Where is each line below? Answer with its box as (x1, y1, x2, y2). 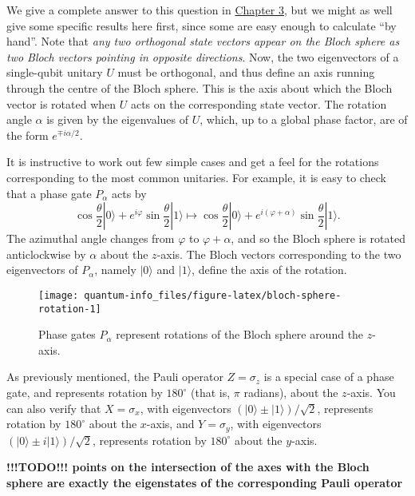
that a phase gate (6, 185, 92, 201)
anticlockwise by (6, 245, 86, 262)
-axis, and (146, 415, 195, 432)
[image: (38, 289, 79, 301)
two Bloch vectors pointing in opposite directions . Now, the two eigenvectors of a (6, 48, 399, 65)
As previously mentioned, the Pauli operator (6, 368, 223, 385)
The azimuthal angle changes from (6, 230, 175, 247)
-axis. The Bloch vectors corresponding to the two (156, 245, 401, 262)
